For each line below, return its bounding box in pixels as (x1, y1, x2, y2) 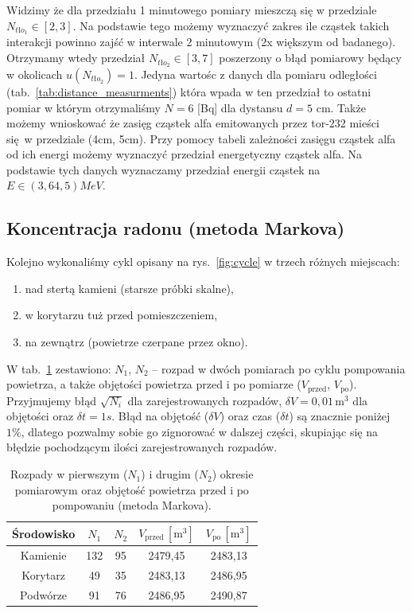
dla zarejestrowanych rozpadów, (127, 392, 282, 408)
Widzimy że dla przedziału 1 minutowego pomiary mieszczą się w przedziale (6, 2, 377, 18)
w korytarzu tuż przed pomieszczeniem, (25, 306, 218, 323)
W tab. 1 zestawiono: (6, 360, 111, 377)
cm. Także (316, 99, 366, 115)
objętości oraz (6, 408, 74, 424)
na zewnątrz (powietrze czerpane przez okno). (25, 334, 248, 350)
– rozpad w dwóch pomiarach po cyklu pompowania (152, 360, 406, 377)
